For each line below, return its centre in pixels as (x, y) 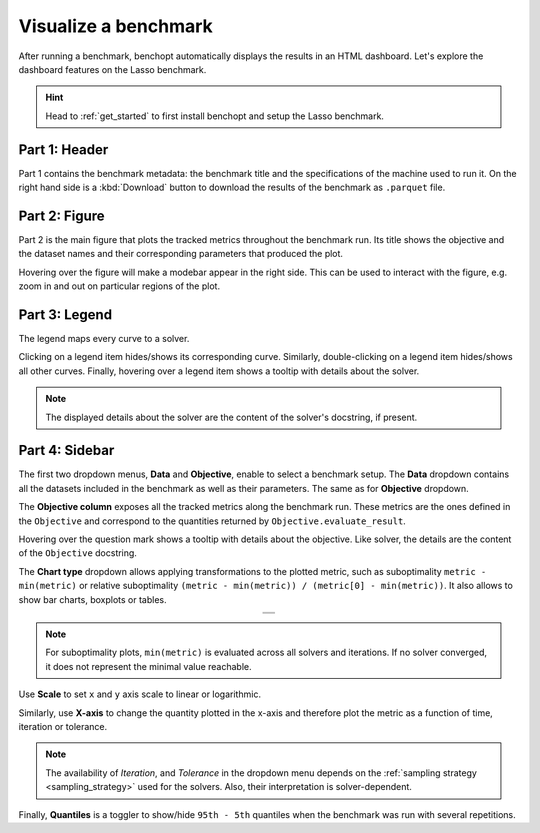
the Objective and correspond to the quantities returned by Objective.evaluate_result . (212, 521)
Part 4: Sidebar (66, 450)
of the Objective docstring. (77, 553)
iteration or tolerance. (63, 726)
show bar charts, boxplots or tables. (92, 599)
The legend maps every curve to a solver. (104, 338)
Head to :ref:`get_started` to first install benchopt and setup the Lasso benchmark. (215, 116)
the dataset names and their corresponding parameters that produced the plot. (181, 254)
